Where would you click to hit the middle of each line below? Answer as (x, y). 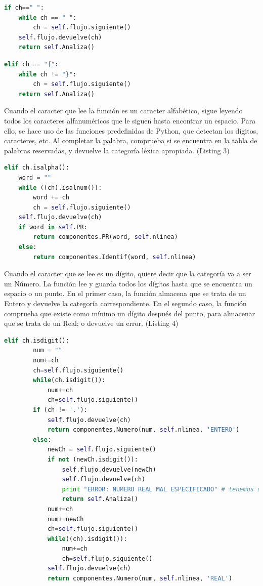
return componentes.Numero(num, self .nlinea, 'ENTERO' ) (143, 430)
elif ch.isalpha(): (37, 168)
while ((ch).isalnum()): (60, 187)
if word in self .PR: (53, 227)
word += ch (51, 198)
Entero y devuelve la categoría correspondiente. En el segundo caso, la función (125, 303)
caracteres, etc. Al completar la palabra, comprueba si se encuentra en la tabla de (131, 140)
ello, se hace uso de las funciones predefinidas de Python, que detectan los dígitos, (131, 130)
